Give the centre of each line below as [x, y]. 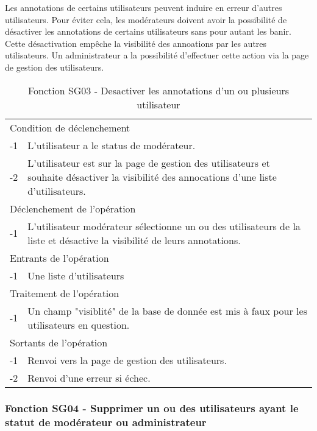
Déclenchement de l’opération [73, 208]
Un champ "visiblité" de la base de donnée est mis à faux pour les [167, 310]
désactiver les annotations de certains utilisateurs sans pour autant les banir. [148, 31]
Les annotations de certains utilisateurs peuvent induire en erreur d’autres [144, 7]
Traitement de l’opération [65, 293]
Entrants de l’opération [59, 258]
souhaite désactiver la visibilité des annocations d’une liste [152, 177]
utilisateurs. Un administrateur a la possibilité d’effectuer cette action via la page [157, 55]
